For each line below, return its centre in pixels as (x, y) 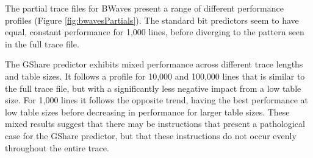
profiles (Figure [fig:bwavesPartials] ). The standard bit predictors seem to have (152, 20)
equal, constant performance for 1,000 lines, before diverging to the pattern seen (155, 32)
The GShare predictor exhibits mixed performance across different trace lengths (154, 64)
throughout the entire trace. (57, 147)
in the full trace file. (42, 43)
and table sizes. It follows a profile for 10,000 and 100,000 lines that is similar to (155, 76)
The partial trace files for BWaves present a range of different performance (144, 8)
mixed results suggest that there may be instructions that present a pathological (155, 124)
